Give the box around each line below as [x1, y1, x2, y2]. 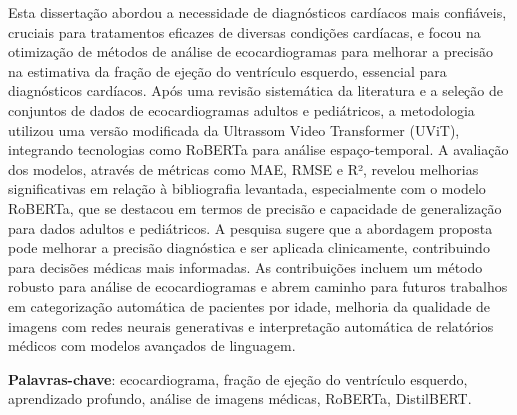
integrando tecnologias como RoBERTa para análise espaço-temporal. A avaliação [8, 139, 509, 160]
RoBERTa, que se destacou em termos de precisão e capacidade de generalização [8, 197, 502, 218]
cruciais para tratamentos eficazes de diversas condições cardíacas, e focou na [8, 21, 481, 42]
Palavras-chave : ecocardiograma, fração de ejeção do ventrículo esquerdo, [8, 368, 468, 389]
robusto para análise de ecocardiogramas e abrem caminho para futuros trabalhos [8, 276, 508, 297]
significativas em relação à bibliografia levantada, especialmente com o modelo [8, 178, 486, 199]
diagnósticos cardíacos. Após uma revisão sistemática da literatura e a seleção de [8, 80, 503, 101]
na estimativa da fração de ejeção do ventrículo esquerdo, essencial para [8, 60, 447, 81]
